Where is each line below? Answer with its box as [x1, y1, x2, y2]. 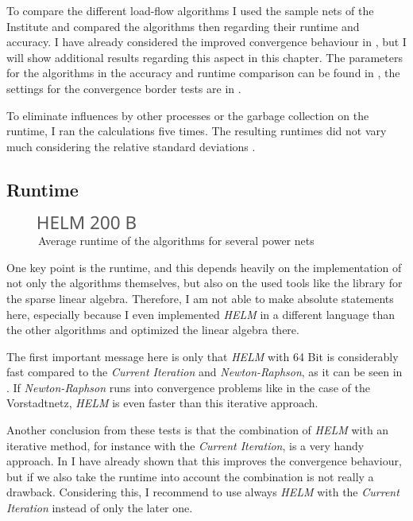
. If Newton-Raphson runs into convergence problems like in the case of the [6, 379, 370, 395]
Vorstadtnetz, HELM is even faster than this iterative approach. [6, 395, 318, 411]
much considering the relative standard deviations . [6, 138, 256, 154]
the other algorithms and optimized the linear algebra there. [6, 321, 299, 338]
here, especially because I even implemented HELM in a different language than [6, 305, 396, 322]
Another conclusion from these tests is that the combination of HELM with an [6, 422, 389, 438]
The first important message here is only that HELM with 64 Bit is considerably [6, 348, 399, 364]
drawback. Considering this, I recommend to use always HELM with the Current [6, 484, 399, 500]
